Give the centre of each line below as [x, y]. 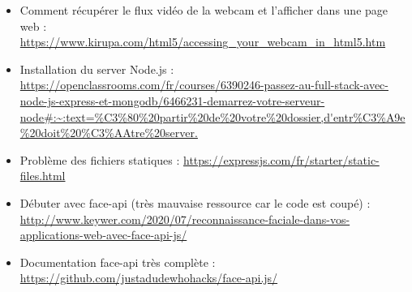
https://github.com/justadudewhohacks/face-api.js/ [149, 278]
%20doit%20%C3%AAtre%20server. [109, 133]
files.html [43, 176]
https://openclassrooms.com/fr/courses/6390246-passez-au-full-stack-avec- [204, 85]
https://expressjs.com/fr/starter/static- [281, 159]
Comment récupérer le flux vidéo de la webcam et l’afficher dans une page [204, 10]
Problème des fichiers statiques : [100, 159]
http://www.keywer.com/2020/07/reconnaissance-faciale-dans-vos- [185, 219]
